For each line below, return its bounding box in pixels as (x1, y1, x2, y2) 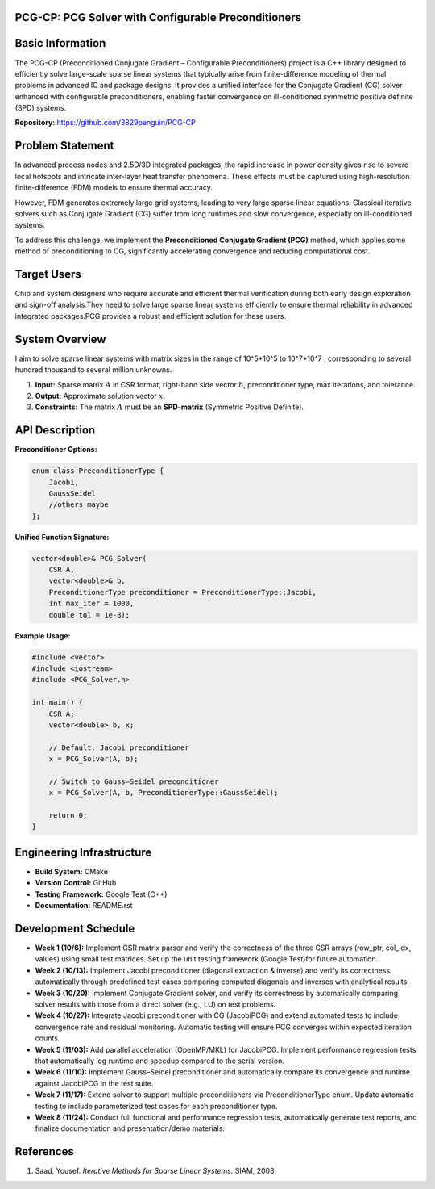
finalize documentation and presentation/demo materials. (35, 1124, 226, 1133)
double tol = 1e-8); (48, 610, 130, 619)
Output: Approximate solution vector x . (35, 391, 166, 400)
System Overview (14, 332, 106, 346)
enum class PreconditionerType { (31, 467, 164, 475)
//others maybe (48, 500, 109, 509)
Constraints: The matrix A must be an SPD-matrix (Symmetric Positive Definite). (35, 402, 304, 412)
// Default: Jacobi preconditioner (48, 743, 189, 752)
